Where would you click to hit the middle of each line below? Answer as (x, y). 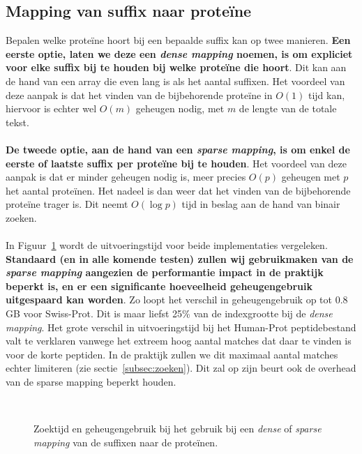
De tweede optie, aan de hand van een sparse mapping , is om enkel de (178, 149)
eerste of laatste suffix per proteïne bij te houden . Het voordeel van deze (176, 163)
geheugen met (311, 177)
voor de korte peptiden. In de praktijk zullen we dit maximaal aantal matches (172, 354)
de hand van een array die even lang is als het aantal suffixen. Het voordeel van (175, 81)
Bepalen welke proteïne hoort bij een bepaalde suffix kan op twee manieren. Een (178, 40)
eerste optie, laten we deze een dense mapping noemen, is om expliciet (179, 53)
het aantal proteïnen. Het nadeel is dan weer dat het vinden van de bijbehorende (178, 190)
